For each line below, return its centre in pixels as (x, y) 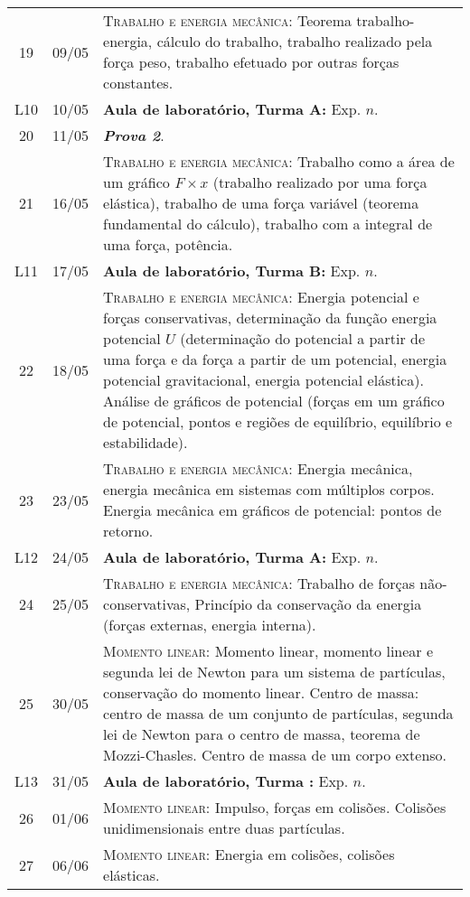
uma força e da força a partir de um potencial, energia (275, 359)
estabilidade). (146, 442)
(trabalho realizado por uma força (320, 182)
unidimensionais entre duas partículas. (224, 828)
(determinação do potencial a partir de (303, 338)
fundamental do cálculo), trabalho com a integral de (268, 224)
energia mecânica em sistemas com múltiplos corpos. (269, 489)
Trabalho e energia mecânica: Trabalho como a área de (279, 161)
